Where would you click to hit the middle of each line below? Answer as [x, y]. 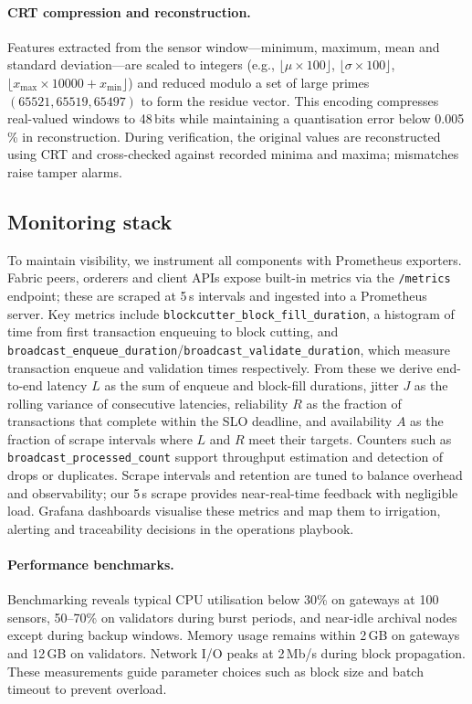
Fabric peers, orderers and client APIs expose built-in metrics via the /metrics [229, 277]
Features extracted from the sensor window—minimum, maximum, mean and [224, 46]
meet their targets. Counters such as [350, 438]
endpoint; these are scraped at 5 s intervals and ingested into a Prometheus [217, 295]
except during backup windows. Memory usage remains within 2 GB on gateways [234, 635]
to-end [25, 385]
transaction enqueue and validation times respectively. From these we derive [220, 367]
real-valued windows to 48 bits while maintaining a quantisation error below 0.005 [236, 118]
